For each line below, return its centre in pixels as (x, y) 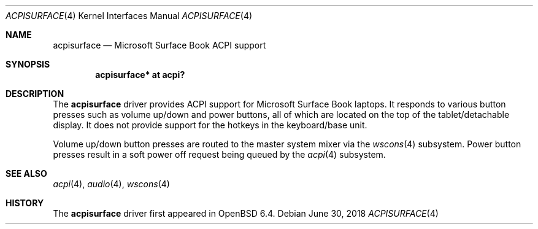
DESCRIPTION (35, 94)
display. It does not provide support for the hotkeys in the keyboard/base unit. (210, 125)
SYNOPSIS (28, 64)
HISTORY (25, 203)
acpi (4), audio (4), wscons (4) (111, 184)
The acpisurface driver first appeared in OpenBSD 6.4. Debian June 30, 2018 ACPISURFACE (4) (246, 213)
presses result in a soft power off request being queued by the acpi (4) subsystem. (219, 154)
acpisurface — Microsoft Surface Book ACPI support (159, 45)
